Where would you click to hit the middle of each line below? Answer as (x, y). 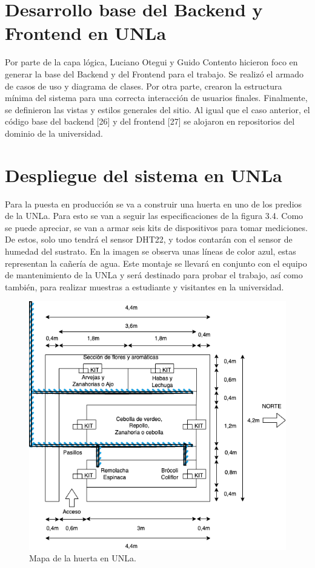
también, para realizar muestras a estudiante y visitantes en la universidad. (144, 286)
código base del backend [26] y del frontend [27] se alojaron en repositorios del (150, 121)
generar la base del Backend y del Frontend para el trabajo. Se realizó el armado (154, 73)
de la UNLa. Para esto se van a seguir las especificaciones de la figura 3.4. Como (154, 216)
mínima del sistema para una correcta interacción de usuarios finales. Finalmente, (156, 98)
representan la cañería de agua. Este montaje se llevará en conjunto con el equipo (156, 263)
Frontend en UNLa (86, 33)
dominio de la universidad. (54, 133)
